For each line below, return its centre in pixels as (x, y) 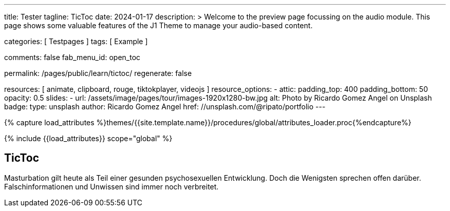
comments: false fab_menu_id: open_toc (72, 57)
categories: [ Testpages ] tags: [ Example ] (76, 41)
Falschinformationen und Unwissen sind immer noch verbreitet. (111, 186)
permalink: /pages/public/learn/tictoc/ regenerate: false (98, 73)
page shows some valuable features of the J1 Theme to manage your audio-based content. (158, 25)
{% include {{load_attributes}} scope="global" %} (88, 138)
